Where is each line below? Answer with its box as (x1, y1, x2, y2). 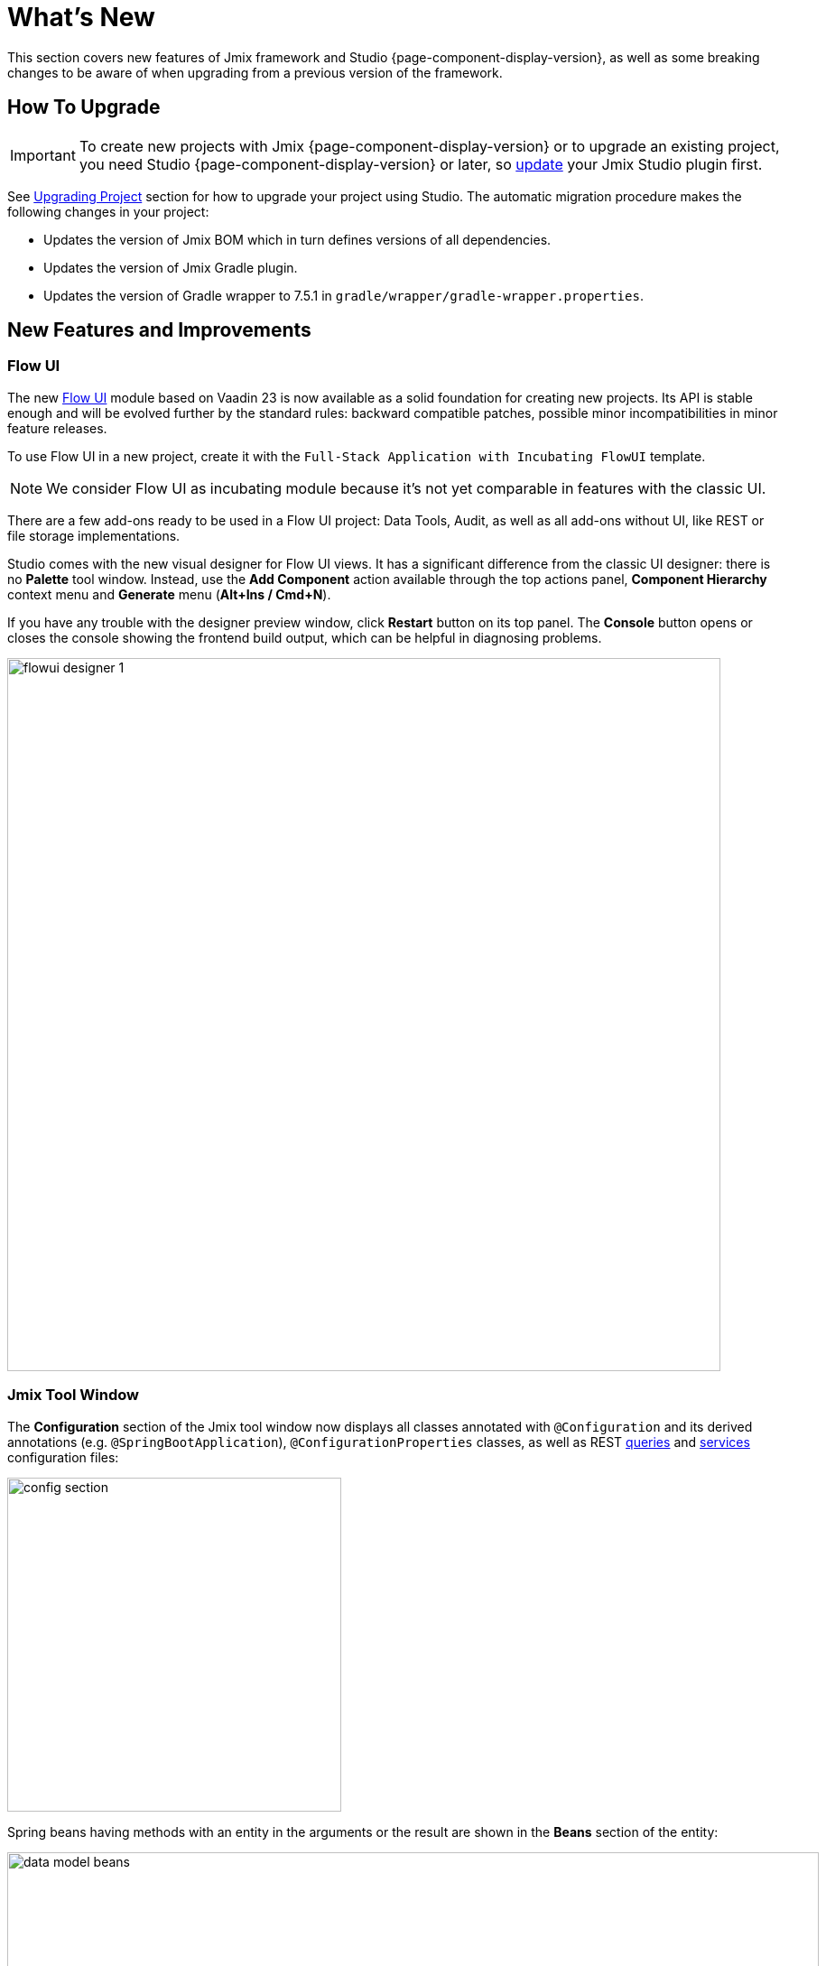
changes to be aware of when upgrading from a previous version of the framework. (7, 64, 503, 80)
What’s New (7, 2, 155, 32)
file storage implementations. (7, 527, 181, 543)
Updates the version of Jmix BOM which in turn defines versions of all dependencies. (43, 231, 552, 247)
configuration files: (7, 1449, 119, 1465)
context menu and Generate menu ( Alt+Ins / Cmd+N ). (7, 586, 331, 602)
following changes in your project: (7, 203, 209, 219)
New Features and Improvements (7, 319, 311, 342)
